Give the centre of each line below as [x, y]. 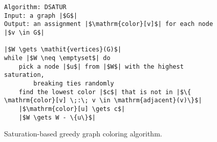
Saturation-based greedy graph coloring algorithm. [83, 134]
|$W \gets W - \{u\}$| [57, 117]
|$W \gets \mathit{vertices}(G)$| [63, 50]
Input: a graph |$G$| [41, 16]
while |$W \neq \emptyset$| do [57, 58]
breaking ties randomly [74, 83]
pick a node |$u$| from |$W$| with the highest [101, 66]
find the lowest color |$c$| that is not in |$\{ [105, 92]
